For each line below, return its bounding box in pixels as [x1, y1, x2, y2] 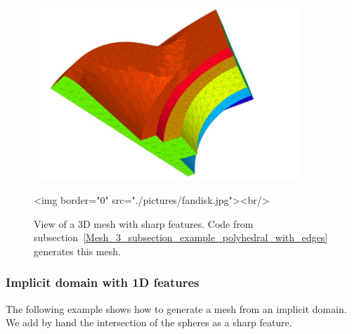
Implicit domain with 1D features [6, 274, 200, 291]
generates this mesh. [34, 243, 121, 258]
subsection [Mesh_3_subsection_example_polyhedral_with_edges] [34, 230, 328, 245]
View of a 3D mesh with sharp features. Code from [34, 216, 254, 231]
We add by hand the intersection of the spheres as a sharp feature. [6, 315, 292, 330]
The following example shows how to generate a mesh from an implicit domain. [6, 301, 347, 316]
